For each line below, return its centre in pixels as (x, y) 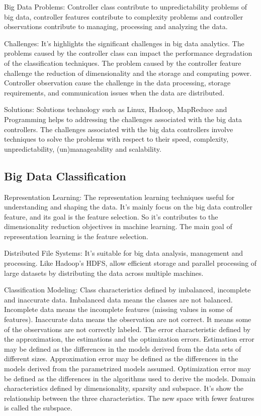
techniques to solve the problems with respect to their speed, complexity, (116, 139)
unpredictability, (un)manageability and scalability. (83, 148)
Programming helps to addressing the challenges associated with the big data (123, 119)
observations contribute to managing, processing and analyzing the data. (116, 26)
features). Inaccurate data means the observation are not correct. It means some (128, 319)
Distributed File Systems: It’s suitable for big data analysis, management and (124, 253)
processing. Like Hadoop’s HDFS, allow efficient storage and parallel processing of (130, 263)
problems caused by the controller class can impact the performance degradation (128, 53)
